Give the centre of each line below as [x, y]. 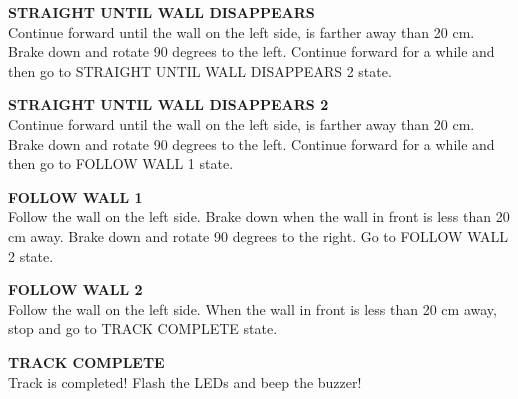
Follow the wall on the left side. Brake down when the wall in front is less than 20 [259, 216]
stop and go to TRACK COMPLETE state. [143, 328]
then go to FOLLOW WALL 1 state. [121, 163]
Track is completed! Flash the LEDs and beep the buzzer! [185, 381]
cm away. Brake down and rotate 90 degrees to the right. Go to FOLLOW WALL [258, 235]
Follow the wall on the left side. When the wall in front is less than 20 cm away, [252, 308]
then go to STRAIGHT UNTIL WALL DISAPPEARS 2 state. [200, 70]
